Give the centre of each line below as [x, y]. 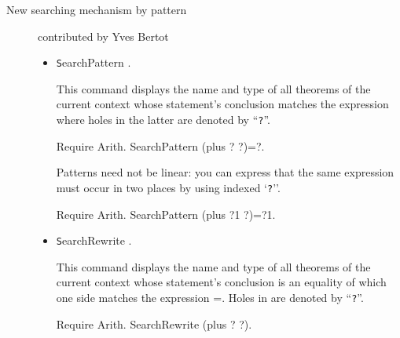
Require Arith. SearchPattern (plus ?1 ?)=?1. [166, 214]
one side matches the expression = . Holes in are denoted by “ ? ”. [210, 297]
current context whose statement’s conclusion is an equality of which [221, 282]
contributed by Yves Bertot [103, 36]
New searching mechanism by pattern [97, 9]
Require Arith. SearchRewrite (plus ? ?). [154, 323]
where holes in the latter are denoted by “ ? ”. [163, 120]
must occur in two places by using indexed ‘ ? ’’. [168, 187]
